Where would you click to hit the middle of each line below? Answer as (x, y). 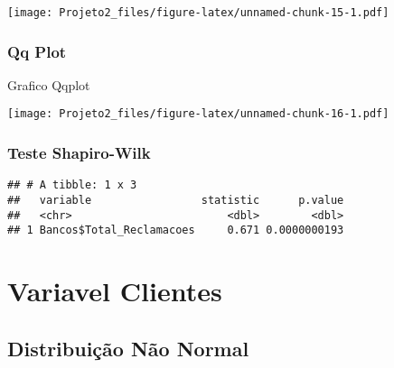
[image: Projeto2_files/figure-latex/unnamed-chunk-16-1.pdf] (198, 114)
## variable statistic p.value (176, 200)
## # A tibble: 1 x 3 (72, 185)
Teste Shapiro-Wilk (79, 153)
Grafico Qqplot (49, 84)
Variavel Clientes (115, 291)
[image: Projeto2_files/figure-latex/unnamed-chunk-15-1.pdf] (198, 13)
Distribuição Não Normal (128, 348)
